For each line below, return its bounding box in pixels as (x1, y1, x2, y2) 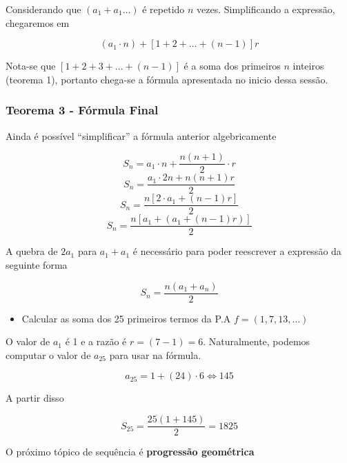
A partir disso (6, 391, 64, 405)
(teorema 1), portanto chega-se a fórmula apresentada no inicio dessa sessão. (6, 72, 328, 86)
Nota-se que (6, 59, 56, 73)
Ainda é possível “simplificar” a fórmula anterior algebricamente (6, 128, 277, 143)
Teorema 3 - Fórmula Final (6, 101, 159, 119)
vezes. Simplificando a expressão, (197, 2, 335, 16)
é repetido (142, 2, 185, 16)
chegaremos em (6, 15, 70, 30)
